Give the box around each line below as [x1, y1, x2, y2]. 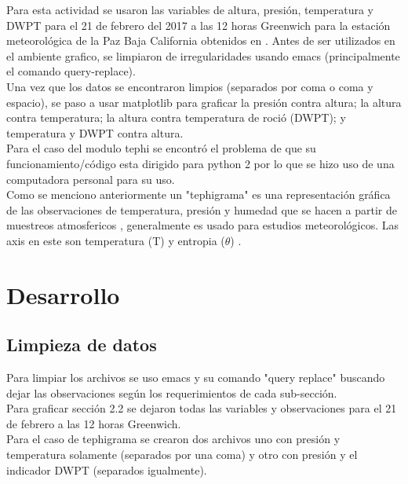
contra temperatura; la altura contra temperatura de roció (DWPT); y [6, 109, 346, 126]
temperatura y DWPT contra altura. [6, 124, 184, 141]
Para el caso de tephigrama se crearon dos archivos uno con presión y [6, 431, 341, 447]
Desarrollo [6, 278, 120, 310]
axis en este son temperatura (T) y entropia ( [6, 232, 225, 248]
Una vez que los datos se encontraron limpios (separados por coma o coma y [6, 78, 373, 94]
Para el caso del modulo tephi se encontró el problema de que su [6, 140, 316, 156]
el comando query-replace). [6, 63, 136, 79]
